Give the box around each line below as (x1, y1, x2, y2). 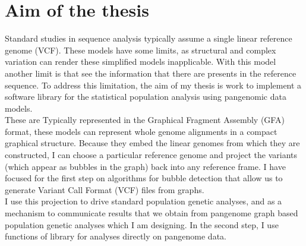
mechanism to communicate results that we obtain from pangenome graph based (5, 207, 298, 219)
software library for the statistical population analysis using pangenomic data (5, 90, 286, 103)
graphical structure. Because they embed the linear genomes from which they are (5, 137, 300, 149)
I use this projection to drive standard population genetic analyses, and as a (5, 195, 282, 207)
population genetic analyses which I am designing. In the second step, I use (5, 218, 279, 231)
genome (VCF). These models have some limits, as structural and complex (5, 43, 276, 56)
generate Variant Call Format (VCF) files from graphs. (5, 183, 204, 195)
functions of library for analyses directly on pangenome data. (5, 230, 226, 242)
